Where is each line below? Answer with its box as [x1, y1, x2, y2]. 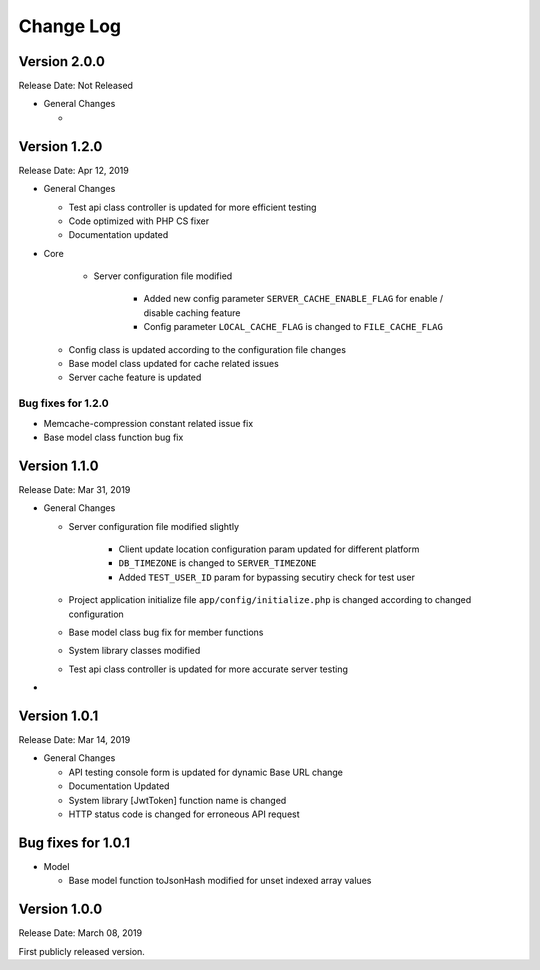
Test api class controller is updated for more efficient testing [68, 201, 317, 213]
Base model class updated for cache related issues [68, 358, 279, 370]
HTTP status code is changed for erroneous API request [68, 808, 300, 820]
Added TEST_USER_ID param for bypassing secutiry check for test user [118, 571, 415, 583]
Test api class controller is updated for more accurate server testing [68, 663, 349, 675]
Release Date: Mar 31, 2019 [18, 483, 131, 495]
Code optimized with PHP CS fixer [68, 215, 210, 227]
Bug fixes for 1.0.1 [18, 834, 130, 851]
